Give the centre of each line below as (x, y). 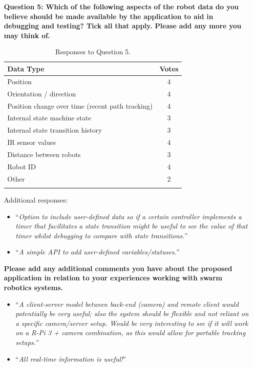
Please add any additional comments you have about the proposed (118, 268)
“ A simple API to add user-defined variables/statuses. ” (97, 252)
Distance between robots (44, 154)
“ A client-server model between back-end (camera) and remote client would (127, 304)
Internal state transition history (55, 130)
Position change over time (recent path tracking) (80, 105)
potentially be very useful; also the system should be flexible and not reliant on (132, 313)
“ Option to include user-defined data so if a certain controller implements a (128, 216)
